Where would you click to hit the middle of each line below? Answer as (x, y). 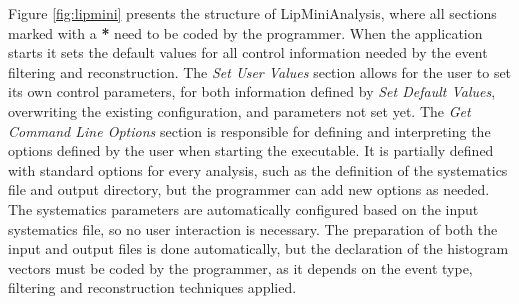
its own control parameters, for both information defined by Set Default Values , (252, 91)
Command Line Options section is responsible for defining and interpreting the (249, 130)
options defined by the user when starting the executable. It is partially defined (251, 150)
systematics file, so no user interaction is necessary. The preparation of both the (253, 228)
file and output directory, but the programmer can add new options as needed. (249, 189)
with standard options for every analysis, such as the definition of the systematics (258, 169)
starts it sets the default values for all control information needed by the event (248, 52)
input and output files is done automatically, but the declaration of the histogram (258, 248)
